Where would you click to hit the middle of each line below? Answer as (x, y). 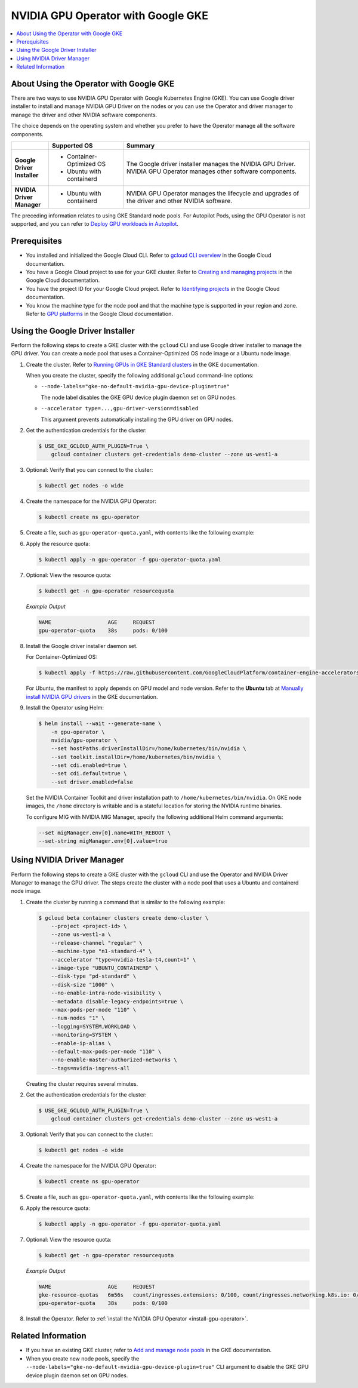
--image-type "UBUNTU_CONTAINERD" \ (104, 968)
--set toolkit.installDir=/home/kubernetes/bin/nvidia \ (136, 757)
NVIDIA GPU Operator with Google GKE (110, 16)
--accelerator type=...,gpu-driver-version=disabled (120, 409)
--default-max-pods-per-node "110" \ (106, 1051)
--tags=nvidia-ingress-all (91, 1068)
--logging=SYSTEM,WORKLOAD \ (94, 1026)
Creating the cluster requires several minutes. (82, 1083)
